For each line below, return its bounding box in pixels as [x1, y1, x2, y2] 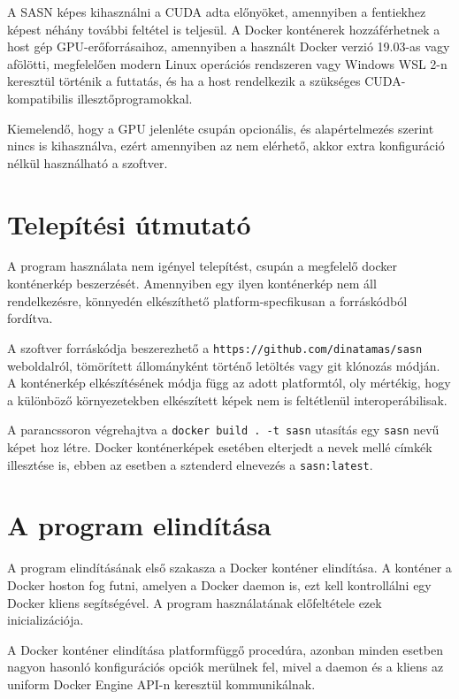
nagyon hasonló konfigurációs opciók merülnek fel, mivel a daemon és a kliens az [7, 657, 444, 676]
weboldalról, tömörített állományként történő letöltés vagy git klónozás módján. [7, 356, 440, 374]
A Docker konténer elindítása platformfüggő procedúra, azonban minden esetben [7, 640, 443, 658]
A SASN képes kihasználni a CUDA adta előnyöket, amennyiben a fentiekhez [7, 3, 426, 20]
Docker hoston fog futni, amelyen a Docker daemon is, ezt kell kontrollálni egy [7, 575, 432, 594]
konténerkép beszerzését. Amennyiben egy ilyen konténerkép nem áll [7, 274, 377, 293]
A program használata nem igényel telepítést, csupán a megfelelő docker [7, 257, 397, 275]
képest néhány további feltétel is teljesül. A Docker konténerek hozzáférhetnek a [7, 19, 440, 38]
